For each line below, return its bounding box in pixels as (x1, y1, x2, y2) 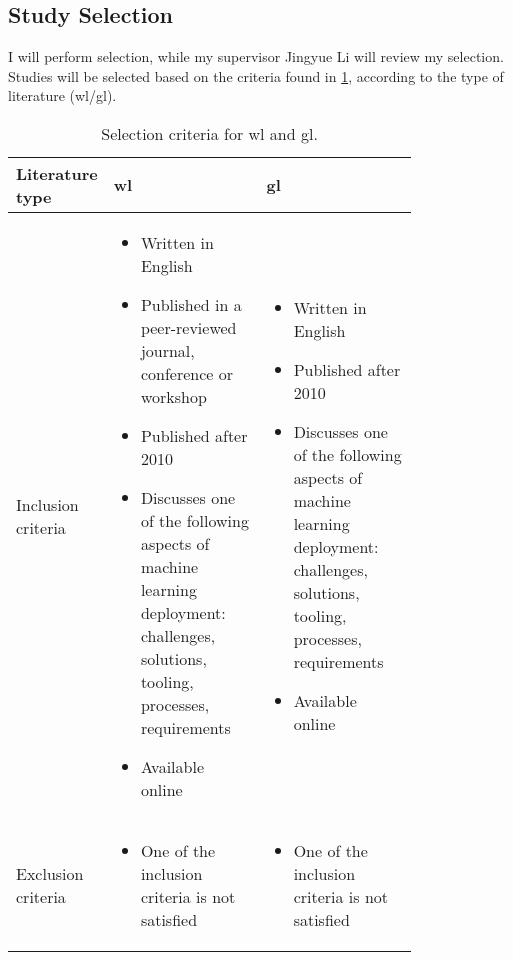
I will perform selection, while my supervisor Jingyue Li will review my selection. (8, 46, 504, 67)
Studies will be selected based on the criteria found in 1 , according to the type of (8, 65, 504, 86)
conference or (140, 361, 233, 385)
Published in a (140, 292, 242, 316)
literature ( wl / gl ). (8, 85, 117, 106)
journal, (140, 338, 195, 362)
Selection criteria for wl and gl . (101, 121, 318, 145)
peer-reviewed (140, 315, 237, 339)
